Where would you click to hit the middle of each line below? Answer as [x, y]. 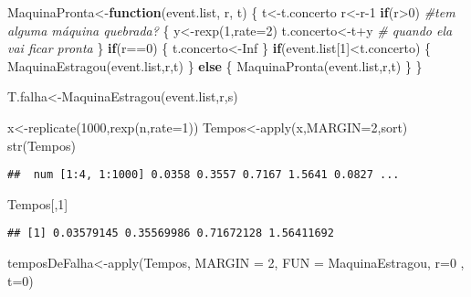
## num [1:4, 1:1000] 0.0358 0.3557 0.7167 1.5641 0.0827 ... [204, 175]
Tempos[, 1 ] [38, 203]
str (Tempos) [42, 145]
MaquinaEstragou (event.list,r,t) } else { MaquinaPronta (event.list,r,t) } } [215, 65]
